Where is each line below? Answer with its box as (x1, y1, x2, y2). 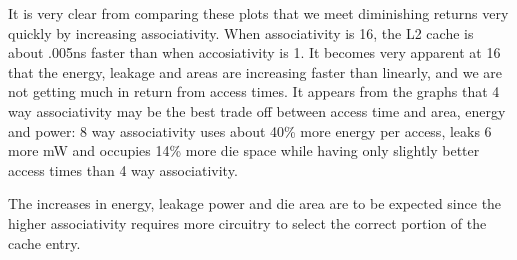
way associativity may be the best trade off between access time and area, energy (8, 100, 506, 121)
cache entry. (8, 232, 81, 253)
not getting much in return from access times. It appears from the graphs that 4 (8, 81, 500, 102)
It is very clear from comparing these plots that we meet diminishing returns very (8, 3, 509, 23)
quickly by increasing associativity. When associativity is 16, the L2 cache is (8, 22, 474, 43)
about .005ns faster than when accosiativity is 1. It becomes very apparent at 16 (8, 42, 501, 63)
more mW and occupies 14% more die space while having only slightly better (8, 140, 480, 161)
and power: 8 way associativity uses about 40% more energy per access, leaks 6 (8, 120, 492, 141)
